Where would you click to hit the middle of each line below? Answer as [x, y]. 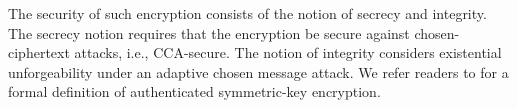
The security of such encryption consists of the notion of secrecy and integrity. [247, 13]
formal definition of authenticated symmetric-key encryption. [194, 91]
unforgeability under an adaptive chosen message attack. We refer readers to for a [258, 71]
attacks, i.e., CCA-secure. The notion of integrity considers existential [288, 52]
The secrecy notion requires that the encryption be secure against [209, 32]
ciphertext [39, 52]
